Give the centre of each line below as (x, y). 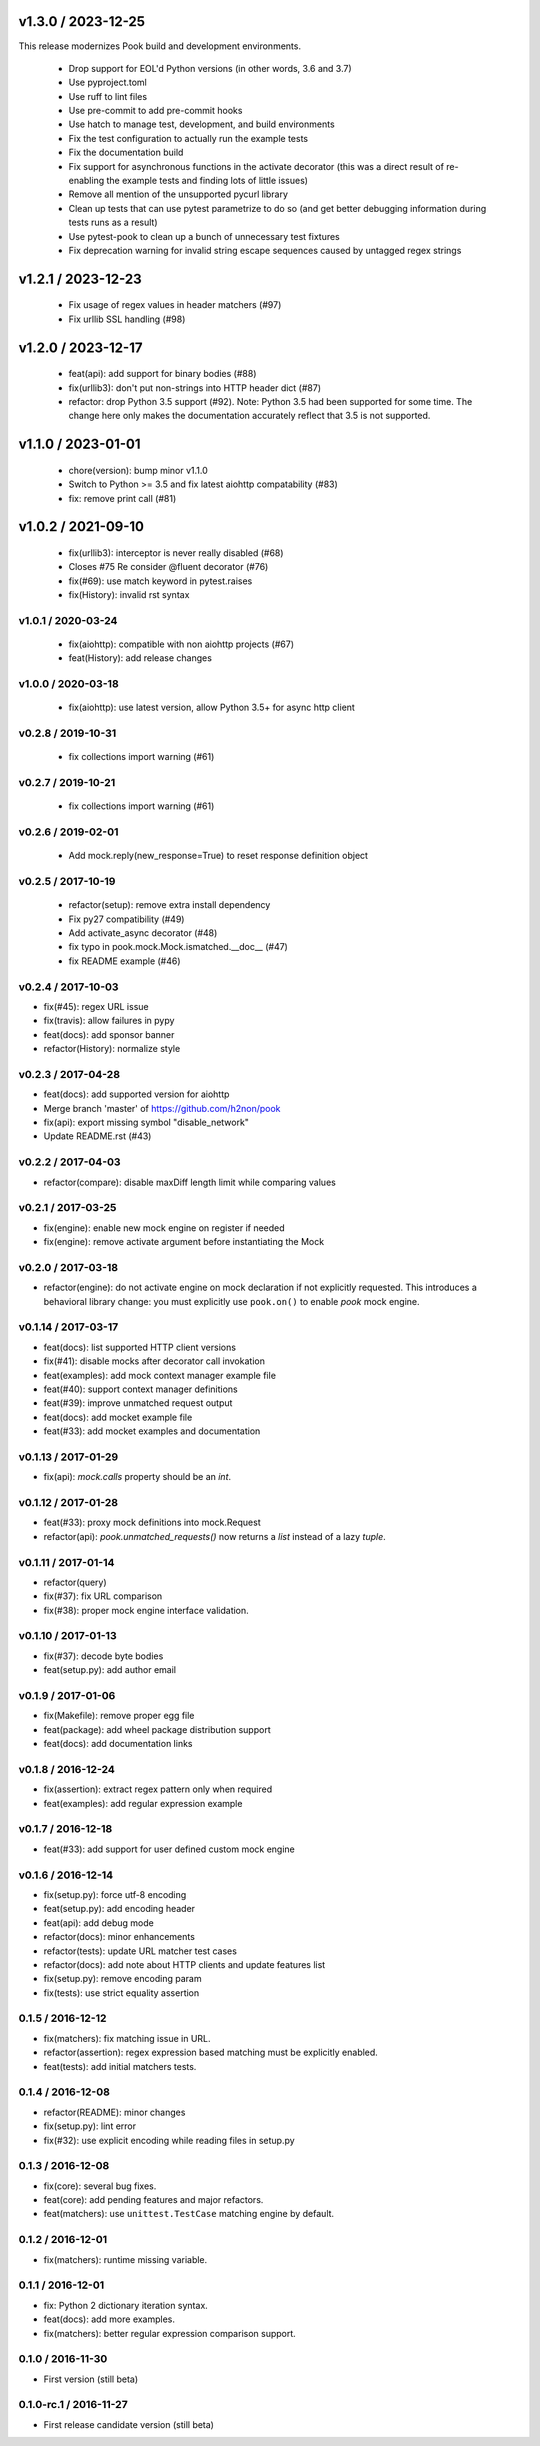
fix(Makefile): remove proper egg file (119, 1716)
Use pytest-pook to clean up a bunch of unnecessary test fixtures (204, 236)
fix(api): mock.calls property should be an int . (137, 1477)
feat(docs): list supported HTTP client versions (140, 1347)
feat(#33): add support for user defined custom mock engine (169, 1849)
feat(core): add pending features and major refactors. (153, 2200)
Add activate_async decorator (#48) (143, 933)
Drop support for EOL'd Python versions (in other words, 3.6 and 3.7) (210, 68)
